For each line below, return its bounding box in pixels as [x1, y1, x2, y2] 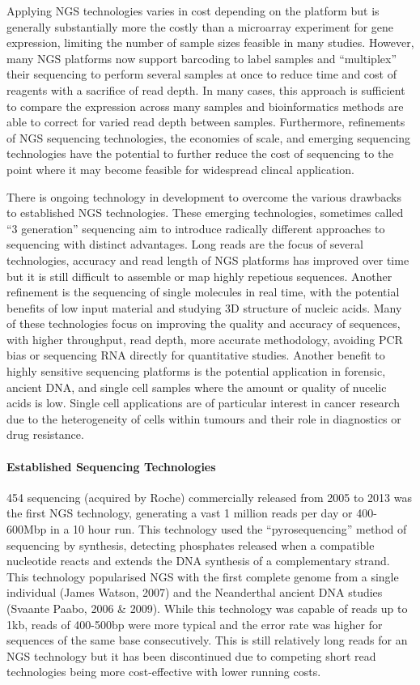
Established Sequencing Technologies [6, 457, 216, 474]
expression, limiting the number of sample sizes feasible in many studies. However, [6, 34, 414, 51]
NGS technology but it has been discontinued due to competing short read [6, 647, 376, 664]
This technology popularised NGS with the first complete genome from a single [6, 568, 399, 585]
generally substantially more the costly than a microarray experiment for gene [6, 18, 394, 35]
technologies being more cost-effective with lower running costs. [6, 663, 321, 680]
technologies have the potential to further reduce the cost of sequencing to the [6, 145, 394, 162]
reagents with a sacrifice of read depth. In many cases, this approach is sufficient [6, 81, 405, 98]
